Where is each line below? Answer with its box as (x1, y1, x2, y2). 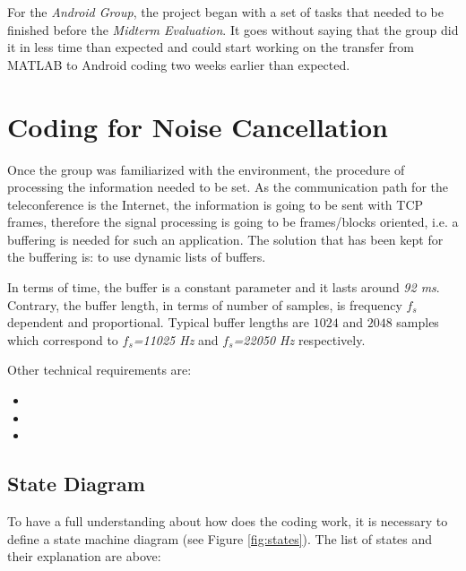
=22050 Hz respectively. (233, 330, 366, 349)
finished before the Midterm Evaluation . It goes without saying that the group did (7, 20, 459, 39)
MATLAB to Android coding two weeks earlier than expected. (7, 55, 350, 74)
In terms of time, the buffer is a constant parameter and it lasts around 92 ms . (7, 278, 440, 297)
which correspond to (7, 330, 118, 349)
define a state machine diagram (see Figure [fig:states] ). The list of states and (7, 529, 433, 548)
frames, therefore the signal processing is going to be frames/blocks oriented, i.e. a (7, 212, 459, 231)
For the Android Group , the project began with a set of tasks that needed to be (7, 3, 444, 21)
